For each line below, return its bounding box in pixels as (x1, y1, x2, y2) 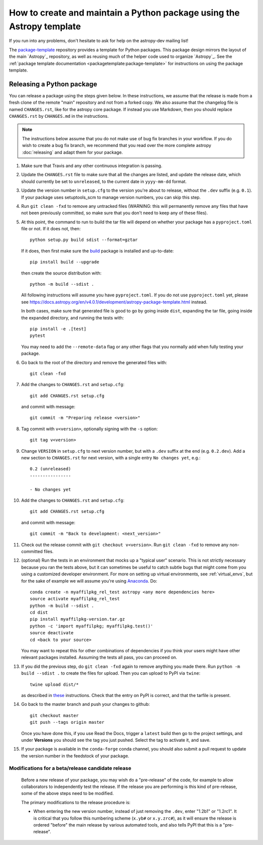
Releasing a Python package (9, 80, 97, 88)
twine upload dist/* (30, 681, 79, 687)
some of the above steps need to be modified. (21, 790, 114, 796)
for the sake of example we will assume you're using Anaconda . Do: (21, 578, 158, 584)
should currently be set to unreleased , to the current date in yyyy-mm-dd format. (21, 178, 187, 184)
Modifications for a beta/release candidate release (9, 765, 131, 772)
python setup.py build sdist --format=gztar (30, 237, 138, 243)
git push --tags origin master (30, 719, 105, 725)
